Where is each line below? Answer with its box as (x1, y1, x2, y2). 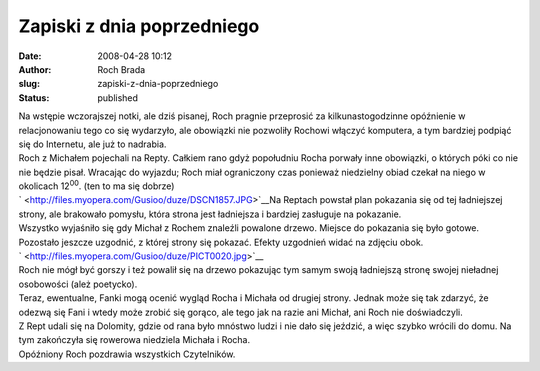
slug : (18, 78, 40, 90)
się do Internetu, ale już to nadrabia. (18, 138, 167, 150)
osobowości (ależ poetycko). (18, 278, 138, 290)
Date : (18, 50, 42, 62)
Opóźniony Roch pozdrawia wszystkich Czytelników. (18, 348, 236, 360)
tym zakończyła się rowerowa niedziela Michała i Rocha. (18, 334, 250, 346)
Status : (18, 91, 50, 104)
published (97, 91, 139, 104)
